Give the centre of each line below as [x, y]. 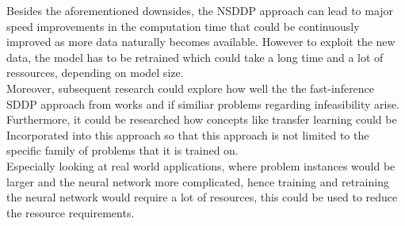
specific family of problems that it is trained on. [122, 150]
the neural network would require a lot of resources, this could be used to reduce [202, 197]
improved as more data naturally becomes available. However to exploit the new [201, 42]
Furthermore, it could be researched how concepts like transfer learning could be [202, 119]
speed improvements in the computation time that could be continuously [183, 26]
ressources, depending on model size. [95, 73]
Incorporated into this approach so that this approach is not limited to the [188, 134]
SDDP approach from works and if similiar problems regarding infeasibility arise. [203, 103]
